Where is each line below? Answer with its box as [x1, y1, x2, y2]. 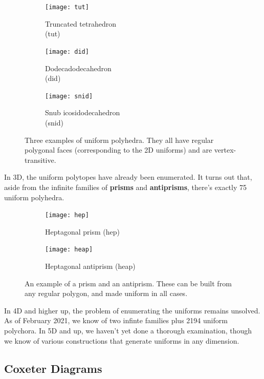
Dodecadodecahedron [45, 62, 112, 73]
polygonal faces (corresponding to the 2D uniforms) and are [25, 144, 212, 155]
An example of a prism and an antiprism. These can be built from [25, 278, 232, 288]
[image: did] [45, 48, 89, 55]
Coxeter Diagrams [4, 360, 102, 376]
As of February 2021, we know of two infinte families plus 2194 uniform [4, 315, 228, 326]
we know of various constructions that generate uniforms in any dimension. [4, 335, 239, 346]
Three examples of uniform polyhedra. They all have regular [25, 134, 214, 145]
